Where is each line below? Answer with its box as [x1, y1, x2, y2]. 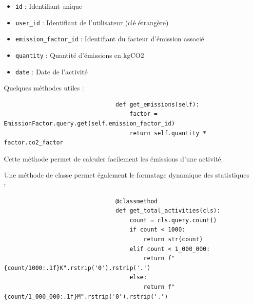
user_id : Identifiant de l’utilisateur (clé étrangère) [15, 17, 169, 27]
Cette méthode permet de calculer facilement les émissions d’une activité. [4, 153, 223, 163]
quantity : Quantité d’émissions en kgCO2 [15, 50, 144, 60]
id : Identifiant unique [15, 1, 82, 11]
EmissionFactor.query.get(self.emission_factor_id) [4, 120, 175, 127]
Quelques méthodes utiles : [4, 83, 84, 93]
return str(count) [143, 236, 203, 243]
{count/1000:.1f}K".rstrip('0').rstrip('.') [4, 264, 151, 271]
